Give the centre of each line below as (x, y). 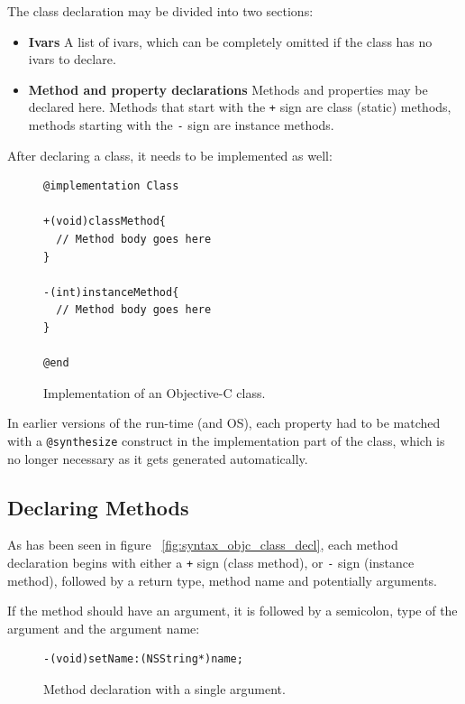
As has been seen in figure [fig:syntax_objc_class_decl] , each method (203, 545)
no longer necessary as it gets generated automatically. (158, 458)
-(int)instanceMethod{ (111, 292)
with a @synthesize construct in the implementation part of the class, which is (226, 440)
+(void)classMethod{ (105, 222)
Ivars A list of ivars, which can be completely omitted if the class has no (230, 41)
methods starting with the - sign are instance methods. (181, 125)
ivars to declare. (72, 59)
